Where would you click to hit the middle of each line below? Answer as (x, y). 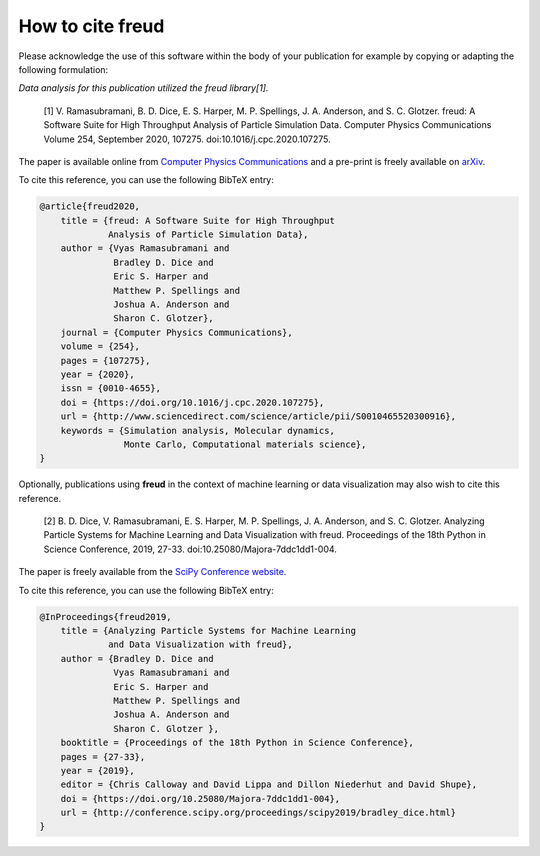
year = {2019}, (97, 770)
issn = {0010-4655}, (111, 388)
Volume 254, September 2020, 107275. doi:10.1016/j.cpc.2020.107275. (187, 139)
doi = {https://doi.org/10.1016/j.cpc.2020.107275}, (192, 402)
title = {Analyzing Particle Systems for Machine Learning (208, 630)
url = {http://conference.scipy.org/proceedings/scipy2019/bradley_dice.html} (258, 813)
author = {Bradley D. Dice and (137, 658)
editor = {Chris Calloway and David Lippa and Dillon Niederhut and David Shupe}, (269, 784)
